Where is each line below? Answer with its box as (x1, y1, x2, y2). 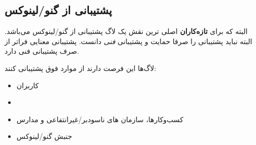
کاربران (16, 80, 39, 90)
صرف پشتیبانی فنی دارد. (5, 46, 79, 56)
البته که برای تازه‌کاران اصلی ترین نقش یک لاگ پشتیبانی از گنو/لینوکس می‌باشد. (5, 26, 248, 37)
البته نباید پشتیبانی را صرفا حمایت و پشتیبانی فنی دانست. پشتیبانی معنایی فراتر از (5, 35, 252, 46)
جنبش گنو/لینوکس (16, 131, 72, 141)
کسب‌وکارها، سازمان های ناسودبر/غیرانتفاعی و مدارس (16, 114, 184, 124)
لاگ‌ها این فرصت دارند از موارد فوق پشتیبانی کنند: (5, 62, 156, 73)
